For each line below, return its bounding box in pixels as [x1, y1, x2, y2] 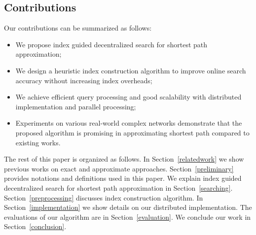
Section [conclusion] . [4, 221, 67, 232]
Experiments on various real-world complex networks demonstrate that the [15, 118, 242, 128]
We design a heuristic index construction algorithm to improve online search [15, 65, 246, 75]
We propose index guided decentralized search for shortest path [15, 39, 208, 49]
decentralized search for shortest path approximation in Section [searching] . [4, 182, 233, 193]
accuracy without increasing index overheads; [15, 75, 152, 85]
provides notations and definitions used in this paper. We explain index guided [4, 173, 242, 183]
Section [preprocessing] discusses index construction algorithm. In [4, 192, 203, 202]
